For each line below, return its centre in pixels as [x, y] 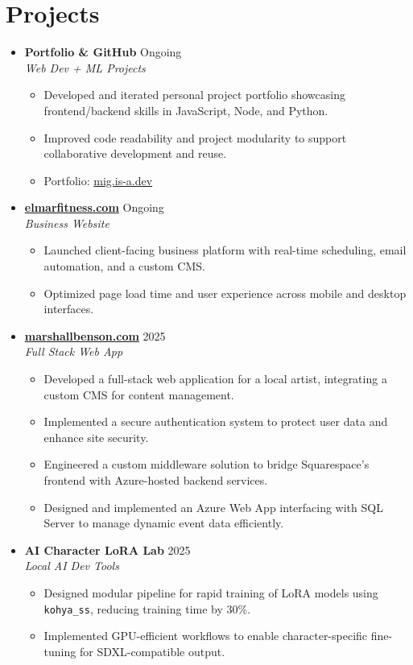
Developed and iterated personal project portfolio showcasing [194, 95]
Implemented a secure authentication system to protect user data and [216, 421]
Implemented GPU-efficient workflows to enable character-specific [206, 636]
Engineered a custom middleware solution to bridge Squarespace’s [206, 464]
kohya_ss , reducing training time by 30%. [147, 608]
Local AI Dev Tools [72, 566]
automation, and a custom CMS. [124, 266]
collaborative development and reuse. [135, 153]
